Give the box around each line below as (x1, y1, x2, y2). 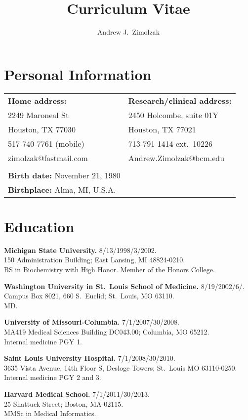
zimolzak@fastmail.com (8, 152, 88, 164)
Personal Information (4, 64, 152, 84)
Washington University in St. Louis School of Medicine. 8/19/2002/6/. (4, 281, 245, 291)
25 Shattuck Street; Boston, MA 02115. (4, 398, 124, 409)
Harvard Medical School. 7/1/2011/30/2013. (4, 388, 150, 399)
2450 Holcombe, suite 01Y (128, 109, 219, 121)
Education (4, 216, 75, 236)
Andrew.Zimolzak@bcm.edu (128, 152, 225, 164)
